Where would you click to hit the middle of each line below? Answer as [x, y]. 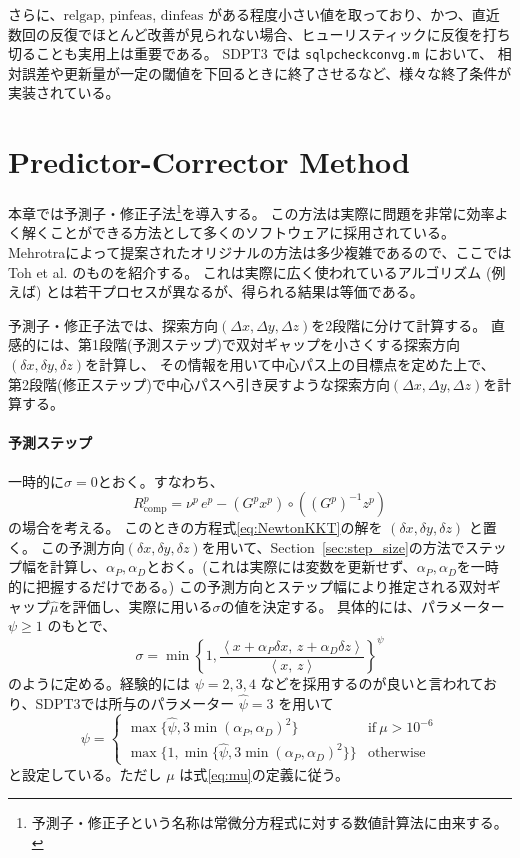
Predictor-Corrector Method [209, 161]
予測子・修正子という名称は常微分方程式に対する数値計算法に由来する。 [269, 822]
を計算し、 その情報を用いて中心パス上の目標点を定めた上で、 [290, 363]
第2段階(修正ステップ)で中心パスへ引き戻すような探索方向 [199, 383]
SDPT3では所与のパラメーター [135, 703]
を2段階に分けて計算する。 [399, 324]
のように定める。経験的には [99, 683]
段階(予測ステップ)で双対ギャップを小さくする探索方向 [279, 344]
